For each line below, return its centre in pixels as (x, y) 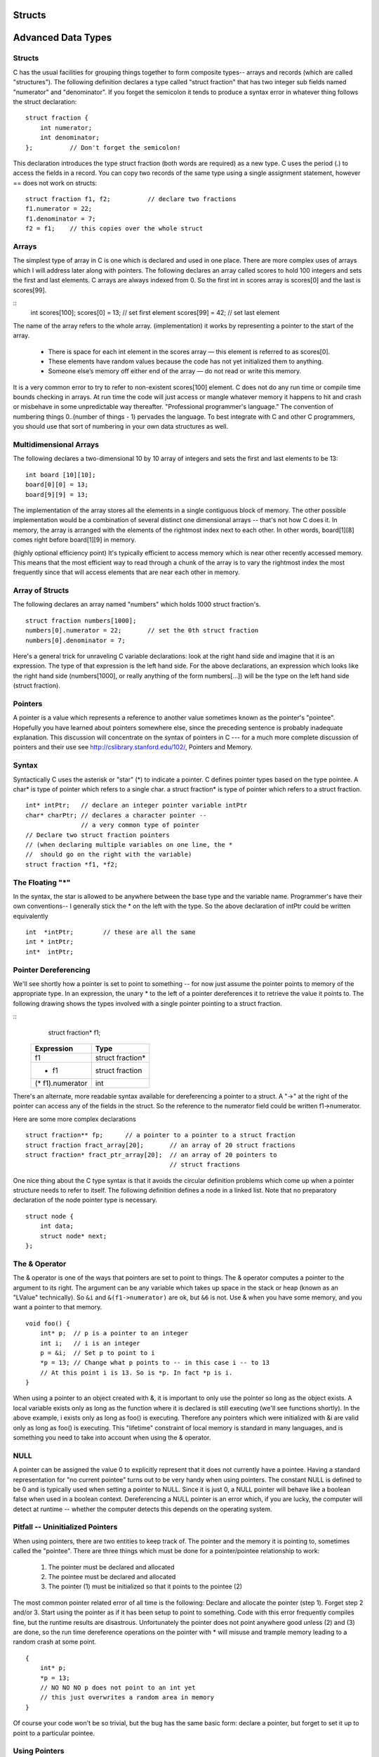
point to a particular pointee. (54, 1733)
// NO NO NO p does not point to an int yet (118, 1687)
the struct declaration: (45, 101)
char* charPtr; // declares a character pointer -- (116, 815)
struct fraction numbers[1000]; (81, 621)
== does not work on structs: (55, 183)
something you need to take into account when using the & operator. (112, 1438)
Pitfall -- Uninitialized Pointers (65, 1527)
